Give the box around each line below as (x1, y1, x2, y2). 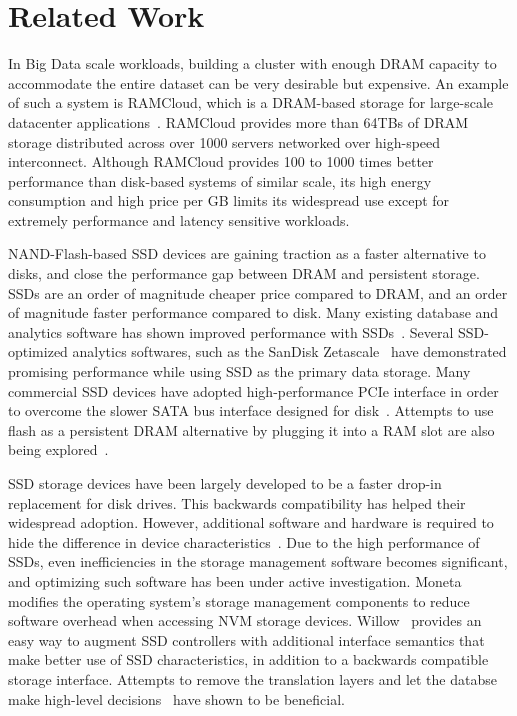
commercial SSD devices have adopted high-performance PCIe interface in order (8, 380, 499, 401)
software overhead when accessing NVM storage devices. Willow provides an (8, 610, 482, 631)
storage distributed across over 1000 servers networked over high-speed (8, 131, 441, 152)
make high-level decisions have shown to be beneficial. (8, 688, 345, 709)
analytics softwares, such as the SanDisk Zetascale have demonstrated (72, 341, 507, 362)
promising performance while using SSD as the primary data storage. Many (8, 361, 471, 382)
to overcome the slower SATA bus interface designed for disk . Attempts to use (8, 400, 494, 421)
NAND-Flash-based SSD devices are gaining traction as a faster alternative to (8, 243, 486, 264)
